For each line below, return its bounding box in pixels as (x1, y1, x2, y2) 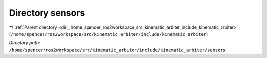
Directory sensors (9, 7, 85, 18)
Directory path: (9, 40, 40, 46)
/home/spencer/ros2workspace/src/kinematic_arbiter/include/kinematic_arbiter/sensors (9, 47, 226, 53)
